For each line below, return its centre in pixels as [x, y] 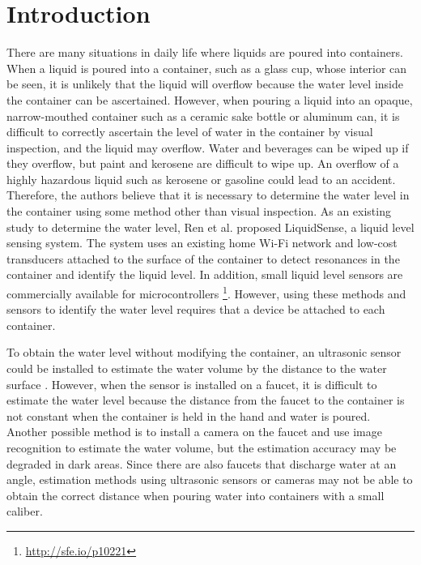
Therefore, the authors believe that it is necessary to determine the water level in [208, 195]
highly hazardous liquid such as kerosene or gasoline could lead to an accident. [201, 179]
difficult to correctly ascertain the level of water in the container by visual [190, 132]
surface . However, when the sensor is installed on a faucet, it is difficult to [192, 384]
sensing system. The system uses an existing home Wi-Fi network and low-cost [202, 243]
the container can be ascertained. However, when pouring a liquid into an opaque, [210, 99]
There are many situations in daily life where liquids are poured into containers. [205, 52]
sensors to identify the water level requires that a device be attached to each [196, 309]
